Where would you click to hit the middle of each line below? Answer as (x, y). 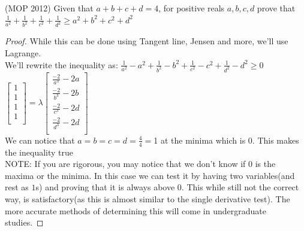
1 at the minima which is (200, 140)
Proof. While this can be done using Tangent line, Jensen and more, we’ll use (147, 41)
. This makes (276, 140)
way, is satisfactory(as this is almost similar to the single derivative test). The (148, 198)
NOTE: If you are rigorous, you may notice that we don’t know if (125, 164)
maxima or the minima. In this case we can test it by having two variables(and (150, 175)
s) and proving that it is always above (105, 187)
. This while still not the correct (240, 187)
